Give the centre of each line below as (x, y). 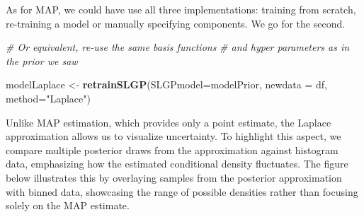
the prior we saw (42, 60)
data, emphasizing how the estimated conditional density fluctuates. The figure (177, 164)
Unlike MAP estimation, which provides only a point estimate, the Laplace (169, 122)
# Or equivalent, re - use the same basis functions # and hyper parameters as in (178, 47)
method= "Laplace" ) (48, 98)
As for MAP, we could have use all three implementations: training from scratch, (181, 9)
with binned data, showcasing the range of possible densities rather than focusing (182, 191)
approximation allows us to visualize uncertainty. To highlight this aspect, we (174, 136)
